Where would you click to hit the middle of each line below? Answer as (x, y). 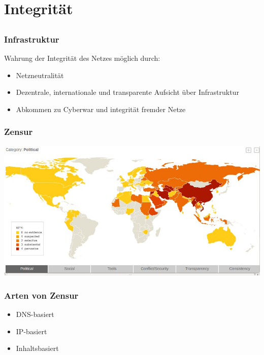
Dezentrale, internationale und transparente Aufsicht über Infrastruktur (127, 92)
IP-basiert (31, 331)
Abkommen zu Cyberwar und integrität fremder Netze (101, 109)
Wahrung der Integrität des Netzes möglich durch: (82, 58)
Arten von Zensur (41, 295)
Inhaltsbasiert (37, 348)
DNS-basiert (35, 314)
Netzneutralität (40, 75)
